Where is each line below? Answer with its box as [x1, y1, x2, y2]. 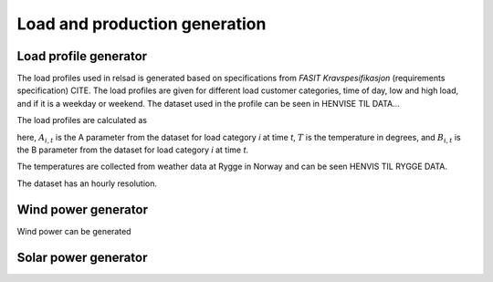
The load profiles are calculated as [16, 115, 148, 126]
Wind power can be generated [16, 225, 131, 236]
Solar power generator [16, 249, 148, 265]
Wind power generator [16, 202, 148, 217]
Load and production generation [16, 14, 267, 34]
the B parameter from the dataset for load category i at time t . [16, 144, 249, 155]
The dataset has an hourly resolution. [16, 178, 157, 189]
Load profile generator [16, 48, 148, 64]
